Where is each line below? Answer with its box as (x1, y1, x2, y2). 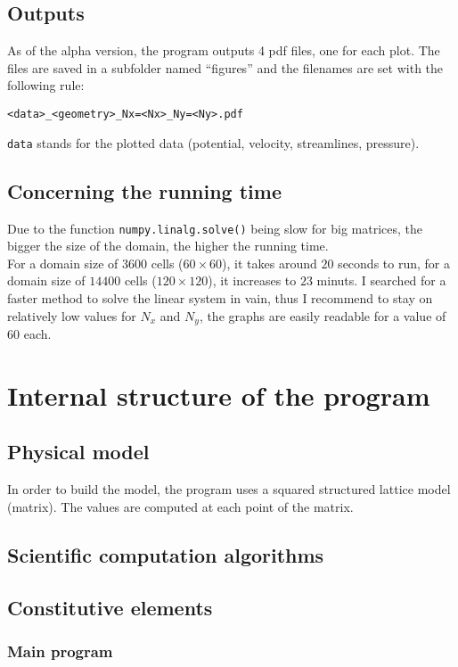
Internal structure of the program (7, 376, 430, 413)
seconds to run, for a (338, 253, 450, 272)
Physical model (7, 438, 150, 465)
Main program (7, 639, 113, 662)
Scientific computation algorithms (7, 540, 324, 568)
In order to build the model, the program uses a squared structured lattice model (7, 480, 451, 498)
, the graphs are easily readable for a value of (199, 306, 446, 325)
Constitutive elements (7, 593, 213, 621)
